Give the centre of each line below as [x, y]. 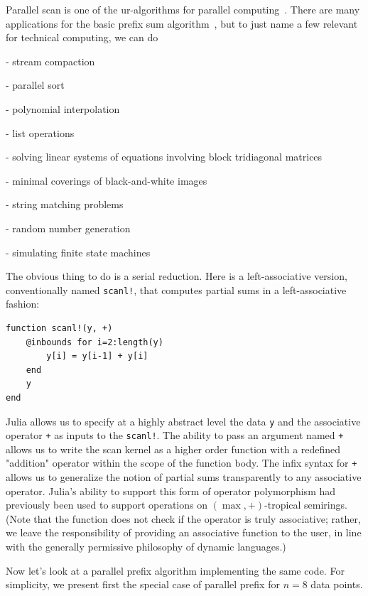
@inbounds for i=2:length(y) [94, 342]
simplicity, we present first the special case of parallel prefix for [143, 584]
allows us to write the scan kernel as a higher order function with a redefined [173, 449]
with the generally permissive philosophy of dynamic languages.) [146, 547]
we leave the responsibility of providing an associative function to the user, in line [184, 532]
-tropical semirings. [306, 505]
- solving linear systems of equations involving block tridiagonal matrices [164, 157]
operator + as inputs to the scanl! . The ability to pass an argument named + [175, 435]
